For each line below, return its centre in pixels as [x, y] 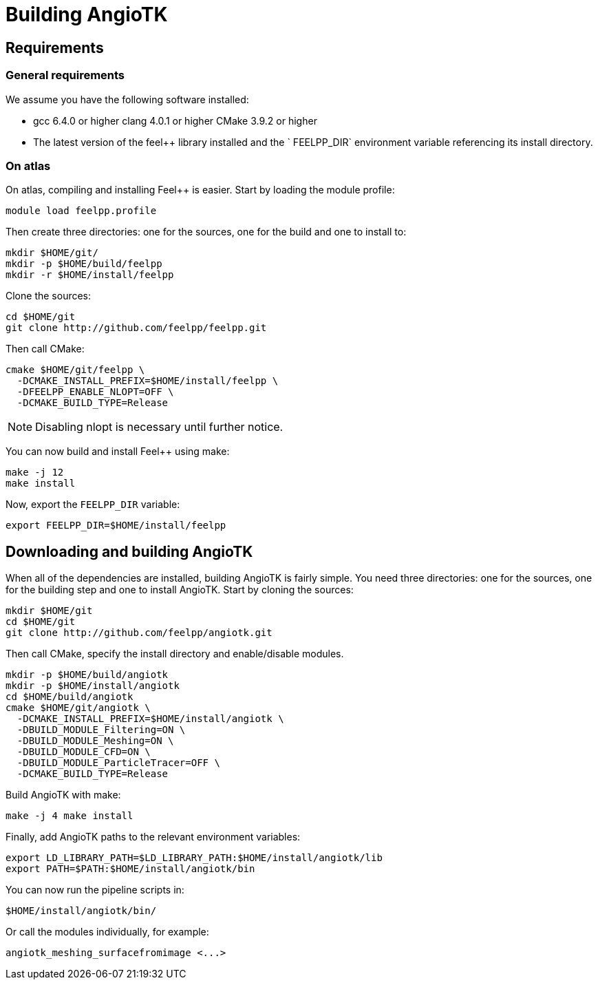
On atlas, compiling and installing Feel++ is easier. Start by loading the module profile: [200, 190]
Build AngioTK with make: [63, 795]
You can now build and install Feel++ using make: [118, 452]
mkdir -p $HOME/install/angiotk [93, 686]
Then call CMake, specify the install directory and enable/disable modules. [175, 654]
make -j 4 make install [70, 816]
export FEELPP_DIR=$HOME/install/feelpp [116, 526]
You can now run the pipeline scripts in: [95, 890]
